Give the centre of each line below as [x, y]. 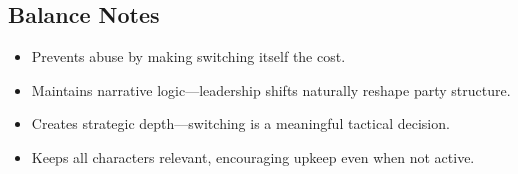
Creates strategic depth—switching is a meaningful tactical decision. [240, 123]
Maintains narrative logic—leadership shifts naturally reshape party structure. [271, 89]
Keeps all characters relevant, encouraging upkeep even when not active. [253, 156]
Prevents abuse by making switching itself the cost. [188, 56]
